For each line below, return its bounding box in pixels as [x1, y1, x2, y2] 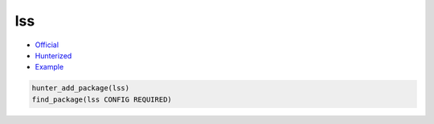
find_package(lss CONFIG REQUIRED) [31, 94, 172, 104]
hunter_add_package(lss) [31, 84, 130, 93]
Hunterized [35, 50, 72, 60]
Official [35, 40, 59, 50]
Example [35, 62, 64, 72]
